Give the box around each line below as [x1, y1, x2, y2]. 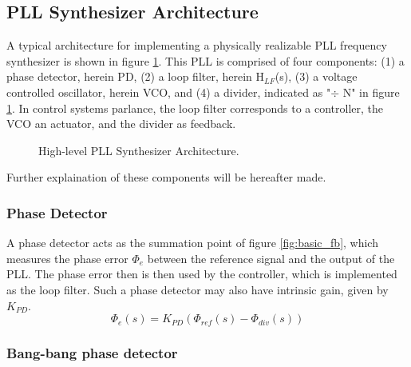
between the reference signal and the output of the [147, 249, 395, 266]
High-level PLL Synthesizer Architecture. [38, 142, 239, 158]
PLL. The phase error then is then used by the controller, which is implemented [6, 265, 397, 282]
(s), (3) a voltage [275, 68, 358, 85]
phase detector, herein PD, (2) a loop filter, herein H [6, 68, 265, 85]
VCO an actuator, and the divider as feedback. [6, 115, 236, 132]
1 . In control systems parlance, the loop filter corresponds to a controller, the [6, 99, 383, 116]
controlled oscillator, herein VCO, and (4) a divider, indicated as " [6, 83, 331, 100]
